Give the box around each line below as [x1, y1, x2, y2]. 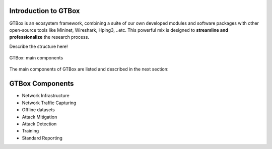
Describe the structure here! [9, 43, 68, 49]
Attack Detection [22, 121, 57, 127]
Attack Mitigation [22, 114, 57, 120]
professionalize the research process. [9, 34, 89, 40]
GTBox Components [9, 80, 74, 88]
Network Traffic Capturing [22, 100, 77, 106]
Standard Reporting [22, 135, 62, 141]
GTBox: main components [9, 55, 63, 61]
